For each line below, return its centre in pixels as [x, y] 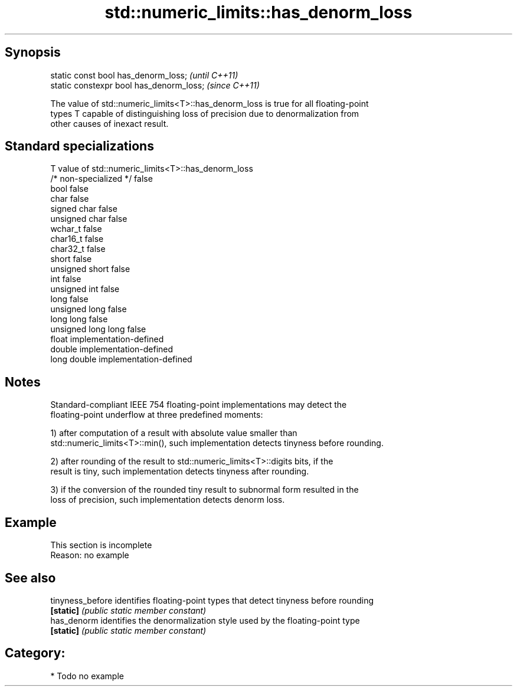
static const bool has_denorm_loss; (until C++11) [144, 75]
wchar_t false [76, 229]
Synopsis [33, 53]
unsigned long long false [98, 329]
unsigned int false [85, 289]
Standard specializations [79, 146]
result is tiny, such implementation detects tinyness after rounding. [180, 471]
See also [30, 578]
